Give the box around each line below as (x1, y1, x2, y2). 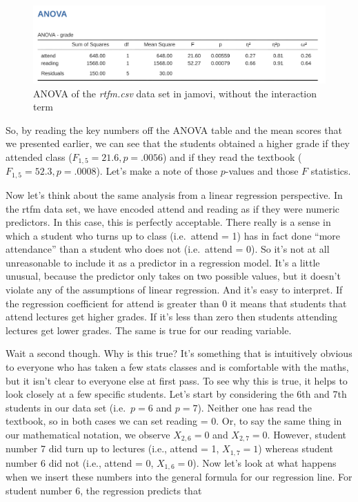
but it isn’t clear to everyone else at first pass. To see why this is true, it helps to (6, 373, 348, 387)
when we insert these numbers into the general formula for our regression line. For (6, 470, 352, 484)
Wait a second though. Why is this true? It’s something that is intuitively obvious (6, 346, 352, 360)
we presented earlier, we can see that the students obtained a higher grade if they (6, 136, 350, 151)
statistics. (310, 164, 351, 178)
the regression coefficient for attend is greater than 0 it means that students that (6, 296, 347, 310)
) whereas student (258, 441, 333, 456)
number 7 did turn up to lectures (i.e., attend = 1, (6, 441, 219, 456)
